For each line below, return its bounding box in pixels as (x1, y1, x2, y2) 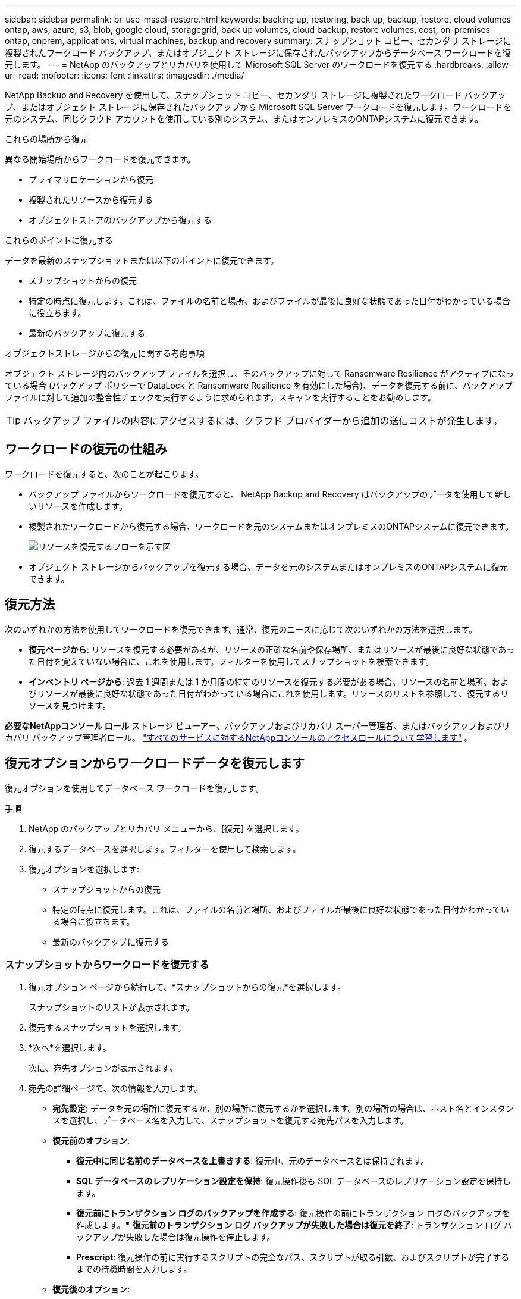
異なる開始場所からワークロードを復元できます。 (5, 154, 196, 164)
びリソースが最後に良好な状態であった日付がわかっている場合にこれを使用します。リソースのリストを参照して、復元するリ (29, 688, 509, 699)
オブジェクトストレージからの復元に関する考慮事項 (5, 348, 205, 358)
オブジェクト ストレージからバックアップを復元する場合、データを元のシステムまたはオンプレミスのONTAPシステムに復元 (29, 561, 509, 572)
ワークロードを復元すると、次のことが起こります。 (5, 468, 204, 479)
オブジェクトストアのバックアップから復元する (29, 215, 212, 225)
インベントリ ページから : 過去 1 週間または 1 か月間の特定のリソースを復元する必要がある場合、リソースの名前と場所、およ (29, 676, 509, 687)
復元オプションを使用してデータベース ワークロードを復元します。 (5, 782, 264, 793)
